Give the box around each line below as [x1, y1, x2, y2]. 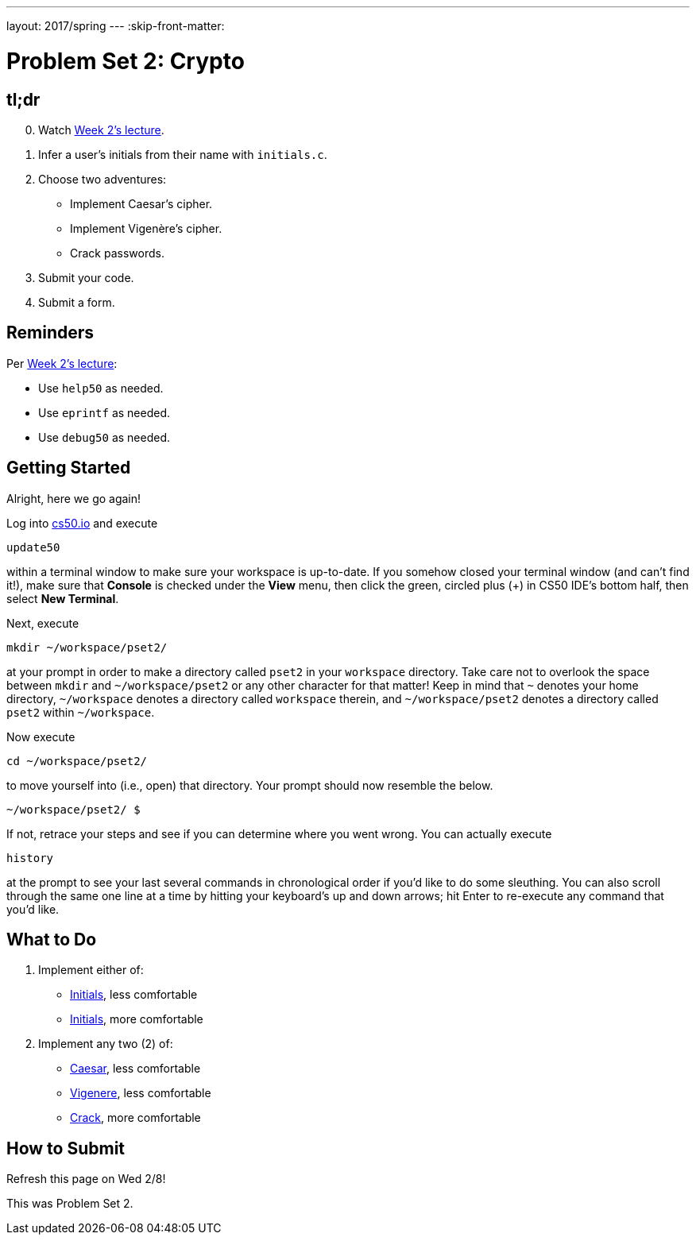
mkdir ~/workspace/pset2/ [6, 640, 168, 654]
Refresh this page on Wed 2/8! [6, 1172, 166, 1186]
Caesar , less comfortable [70, 1061, 201, 1076]
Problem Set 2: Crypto [6, 47, 245, 75]
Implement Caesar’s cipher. [70, 196, 213, 211]
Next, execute [6, 616, 79, 630]
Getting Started [6, 458, 131, 478]
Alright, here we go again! [6, 491, 141, 505]
